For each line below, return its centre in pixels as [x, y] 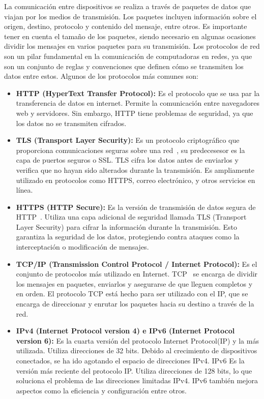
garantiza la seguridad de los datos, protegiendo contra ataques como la [128, 237]
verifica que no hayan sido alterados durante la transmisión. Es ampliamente [135, 170]
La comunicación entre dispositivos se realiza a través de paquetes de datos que [128, 6]
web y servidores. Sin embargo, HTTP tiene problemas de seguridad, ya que [135, 113]
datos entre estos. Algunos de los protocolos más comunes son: [101, 76]
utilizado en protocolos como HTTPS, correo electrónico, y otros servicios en [136, 180]
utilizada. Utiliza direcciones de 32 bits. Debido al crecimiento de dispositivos [137, 350]
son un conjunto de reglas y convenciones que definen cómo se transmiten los [124, 66]
